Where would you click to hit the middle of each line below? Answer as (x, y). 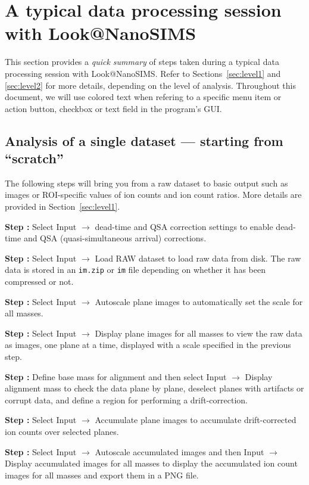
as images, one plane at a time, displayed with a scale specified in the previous (148, 345)
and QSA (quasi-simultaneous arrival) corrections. (115, 238)
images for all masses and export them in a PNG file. (102, 475)
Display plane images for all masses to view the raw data (199, 333)
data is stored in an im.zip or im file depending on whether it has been (135, 270)
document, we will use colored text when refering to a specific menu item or (143, 97)
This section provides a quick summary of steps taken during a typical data (142, 62)
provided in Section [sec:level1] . (63, 206)
